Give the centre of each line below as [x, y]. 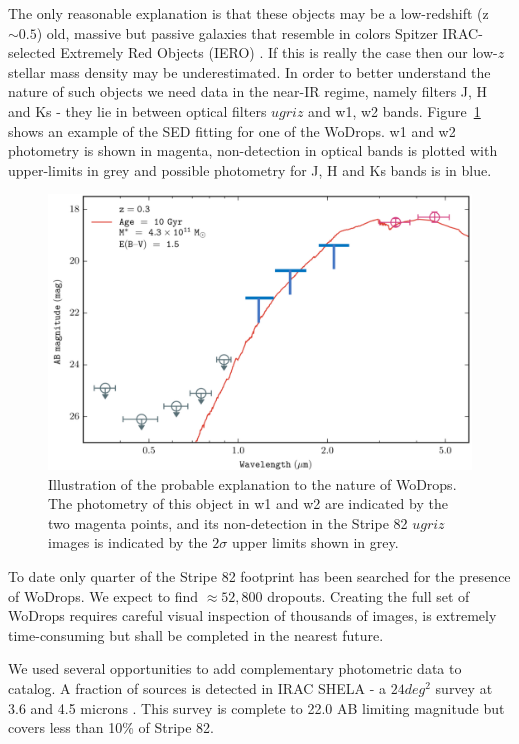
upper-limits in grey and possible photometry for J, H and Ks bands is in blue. [250, 169]
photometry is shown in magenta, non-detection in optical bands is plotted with [253, 150]
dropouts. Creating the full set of [368, 595]
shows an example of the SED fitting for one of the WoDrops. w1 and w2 [232, 130]
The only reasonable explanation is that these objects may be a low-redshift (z [248, 13]
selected [32, 52]
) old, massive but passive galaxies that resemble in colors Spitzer [237, 32]
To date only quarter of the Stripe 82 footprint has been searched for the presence [259, 576]
